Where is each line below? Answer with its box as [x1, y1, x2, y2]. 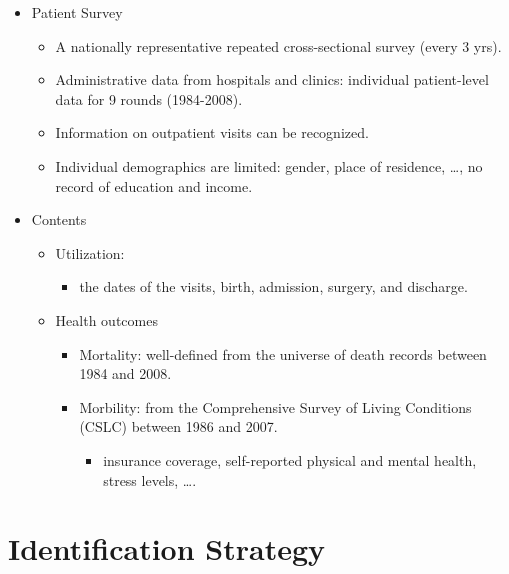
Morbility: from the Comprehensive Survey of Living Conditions [79, 396, 472, 417]
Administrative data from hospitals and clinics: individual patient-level [55, 69, 489, 90]
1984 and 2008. [79, 363, 172, 384]
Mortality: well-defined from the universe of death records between [79, 343, 487, 364]
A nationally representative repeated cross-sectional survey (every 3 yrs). [55, 35, 502, 56]
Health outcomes [55, 309, 158, 330]
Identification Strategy [8, 528, 326, 569]
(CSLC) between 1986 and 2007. [79, 416, 278, 437]
